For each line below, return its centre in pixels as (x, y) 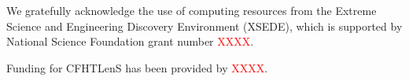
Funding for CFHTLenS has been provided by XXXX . (137, 67)
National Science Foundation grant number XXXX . (130, 41)
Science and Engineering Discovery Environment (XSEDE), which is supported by (204, 26)
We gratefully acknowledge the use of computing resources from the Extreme (192, 10)
